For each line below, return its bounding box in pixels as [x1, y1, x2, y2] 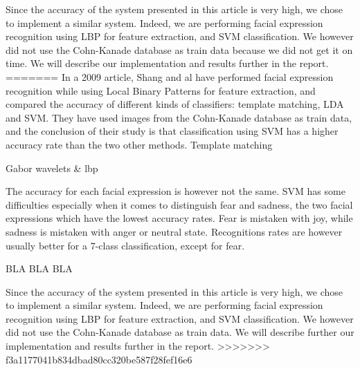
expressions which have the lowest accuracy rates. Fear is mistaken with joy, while [6, 211, 353, 225]
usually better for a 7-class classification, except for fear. [6, 238, 245, 252]
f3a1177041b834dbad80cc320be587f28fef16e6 [6, 352, 192, 366]
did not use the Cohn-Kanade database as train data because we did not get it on [6, 42, 353, 57]
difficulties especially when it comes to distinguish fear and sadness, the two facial [6, 197, 353, 211]
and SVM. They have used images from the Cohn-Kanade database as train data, [6, 110, 352, 124]
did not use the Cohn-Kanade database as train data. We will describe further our [6, 325, 354, 339]
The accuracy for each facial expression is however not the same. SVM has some [6, 184, 345, 198]
